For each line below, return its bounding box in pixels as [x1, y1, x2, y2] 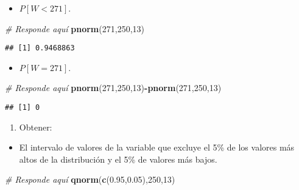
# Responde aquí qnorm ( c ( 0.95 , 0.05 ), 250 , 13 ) [5, 173, 175, 186]
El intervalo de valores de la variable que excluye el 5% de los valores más [19, 141, 295, 154]
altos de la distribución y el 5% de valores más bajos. [19, 152, 217, 165]
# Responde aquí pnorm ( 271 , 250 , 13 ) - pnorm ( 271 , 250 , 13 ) [5, 81, 222, 94]
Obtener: [19, 120, 52, 133]
